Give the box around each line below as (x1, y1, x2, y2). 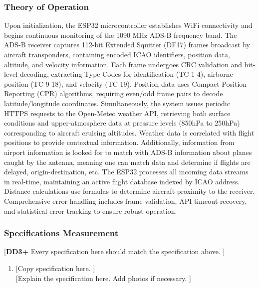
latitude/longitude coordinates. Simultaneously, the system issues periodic (4, 98, 230, 108)
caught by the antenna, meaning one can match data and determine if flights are (4, 156, 251, 167)
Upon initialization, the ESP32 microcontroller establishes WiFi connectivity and (4, 20, 253, 30)
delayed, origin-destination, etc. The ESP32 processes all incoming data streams (4, 166, 249, 177)
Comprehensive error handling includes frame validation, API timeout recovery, (4, 195, 247, 206)
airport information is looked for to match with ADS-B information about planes (4, 146, 252, 157)
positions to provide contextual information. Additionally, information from (4, 137, 235, 147)
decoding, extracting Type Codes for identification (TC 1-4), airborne (19, 69, 233, 79)
